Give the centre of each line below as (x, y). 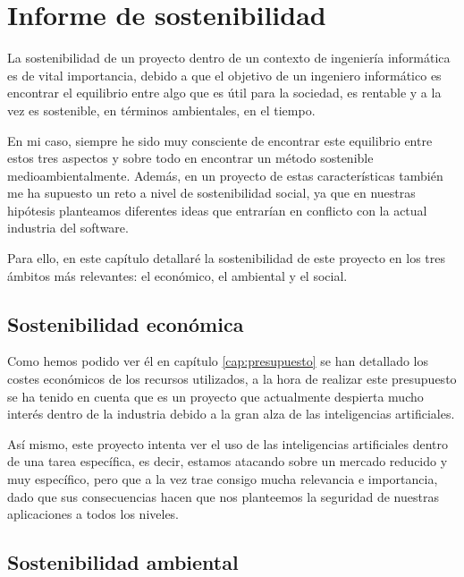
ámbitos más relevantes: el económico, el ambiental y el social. (177, 275)
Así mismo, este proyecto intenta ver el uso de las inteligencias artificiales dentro (228, 443)
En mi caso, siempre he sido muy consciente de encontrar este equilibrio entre (220, 140)
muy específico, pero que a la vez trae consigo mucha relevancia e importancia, (223, 479)
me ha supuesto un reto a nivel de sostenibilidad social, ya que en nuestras (211, 193)
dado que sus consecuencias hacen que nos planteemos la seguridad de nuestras (223, 496)
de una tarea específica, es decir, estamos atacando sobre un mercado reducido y (228, 461)
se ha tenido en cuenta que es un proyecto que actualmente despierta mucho (215, 396)
